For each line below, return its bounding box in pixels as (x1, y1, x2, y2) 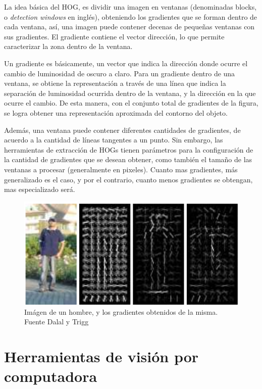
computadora (4, 366, 97, 386)
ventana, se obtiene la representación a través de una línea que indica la (4, 78, 226, 88)
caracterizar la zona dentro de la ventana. (4, 41, 133, 52)
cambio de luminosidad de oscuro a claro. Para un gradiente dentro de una (4, 68, 235, 78)
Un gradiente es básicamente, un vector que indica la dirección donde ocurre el (4, 58, 248, 68)
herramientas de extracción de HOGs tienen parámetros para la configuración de (4, 144, 253, 155)
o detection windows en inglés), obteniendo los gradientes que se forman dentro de (4, 11, 257, 22)
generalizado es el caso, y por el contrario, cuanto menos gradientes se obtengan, (4, 174, 253, 184)
